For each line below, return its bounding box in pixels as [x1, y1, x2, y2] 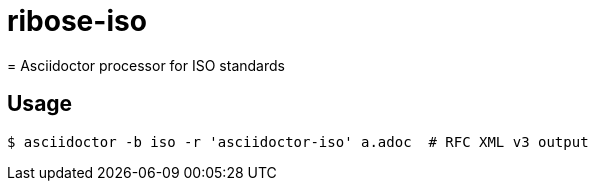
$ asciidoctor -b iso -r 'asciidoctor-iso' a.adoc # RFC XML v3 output [7, 133, 589, 150]
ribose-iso [7, 4, 147, 38]
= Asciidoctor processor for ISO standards [7, 56, 285, 74]
